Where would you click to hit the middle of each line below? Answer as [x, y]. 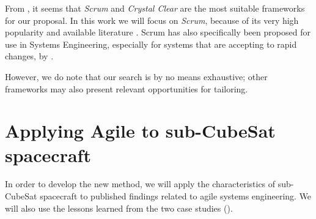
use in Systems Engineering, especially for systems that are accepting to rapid [151, 44]
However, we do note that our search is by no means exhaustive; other [136, 76]
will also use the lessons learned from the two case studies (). [119, 208]
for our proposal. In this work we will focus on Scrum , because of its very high [152, 20]
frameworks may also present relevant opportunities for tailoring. [127, 88]
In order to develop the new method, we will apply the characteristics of [140, 184]
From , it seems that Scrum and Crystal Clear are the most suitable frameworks [155, 8]
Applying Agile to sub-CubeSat [140, 131]
